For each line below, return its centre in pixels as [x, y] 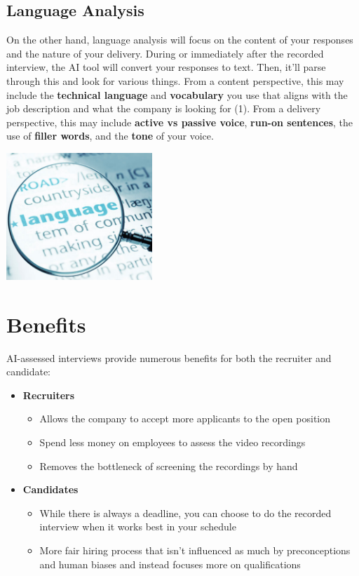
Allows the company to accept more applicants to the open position [185, 418]
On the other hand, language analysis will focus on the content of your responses [180, 40]
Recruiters [49, 395]
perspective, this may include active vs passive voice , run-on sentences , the [180, 122]
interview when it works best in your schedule [138, 527]
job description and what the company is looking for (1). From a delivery [164, 108]
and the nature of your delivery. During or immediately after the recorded [165, 53]
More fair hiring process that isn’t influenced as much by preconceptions [195, 550]
